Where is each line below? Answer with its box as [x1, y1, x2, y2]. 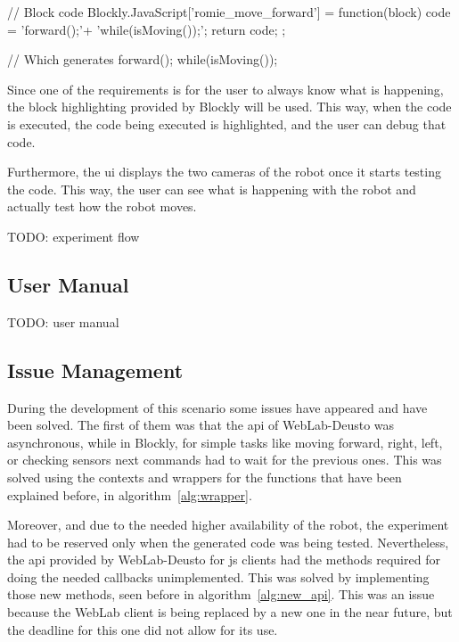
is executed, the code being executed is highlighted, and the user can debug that [7, 114, 447, 133]
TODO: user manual [7, 312, 119, 331]
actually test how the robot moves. [7, 197, 197, 216]
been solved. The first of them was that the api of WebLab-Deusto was [7, 416, 395, 434]
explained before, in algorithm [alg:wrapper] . [7, 485, 252, 504]
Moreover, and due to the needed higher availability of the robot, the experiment [7, 515, 449, 534]
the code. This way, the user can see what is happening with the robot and [7, 179, 416, 198]
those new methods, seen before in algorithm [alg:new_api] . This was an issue [7, 585, 435, 604]
